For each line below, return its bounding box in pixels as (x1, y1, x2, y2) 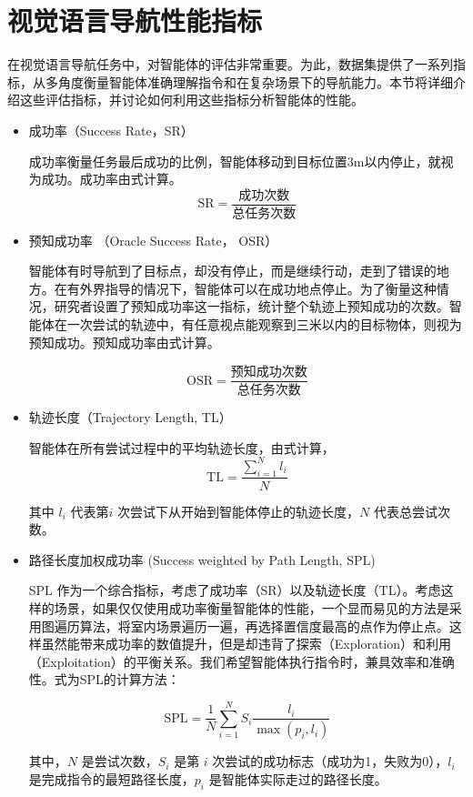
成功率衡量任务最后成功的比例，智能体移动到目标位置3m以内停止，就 (28, 151, 441, 170)
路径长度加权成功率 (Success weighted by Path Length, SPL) (28, 550, 376, 569)
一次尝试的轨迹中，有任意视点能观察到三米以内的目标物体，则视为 (66, 314, 462, 333)
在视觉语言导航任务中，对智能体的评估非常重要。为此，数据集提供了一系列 (7, 55, 453, 74)
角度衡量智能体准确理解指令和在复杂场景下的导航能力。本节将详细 (57, 72, 453, 91)
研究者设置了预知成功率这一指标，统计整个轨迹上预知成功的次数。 (54, 297, 449, 316)
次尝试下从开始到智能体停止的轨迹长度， (117, 501, 360, 520)
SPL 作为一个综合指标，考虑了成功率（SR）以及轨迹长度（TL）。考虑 (28, 580, 441, 600)
